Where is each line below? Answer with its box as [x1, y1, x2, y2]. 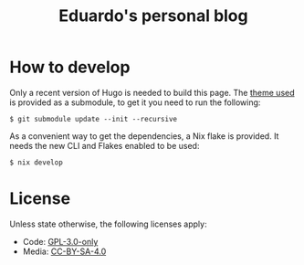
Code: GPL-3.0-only [22, 236, 99, 247]
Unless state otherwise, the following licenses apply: [9, 218, 207, 229]
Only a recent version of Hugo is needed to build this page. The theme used [9, 87, 295, 98]
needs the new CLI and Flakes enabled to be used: [9, 140, 200, 151]
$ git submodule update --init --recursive [9, 114, 178, 123]
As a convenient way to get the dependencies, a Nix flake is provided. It [9, 130, 279, 142]
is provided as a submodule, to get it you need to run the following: [9, 97, 261, 108]
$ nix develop [9, 157, 64, 167]
